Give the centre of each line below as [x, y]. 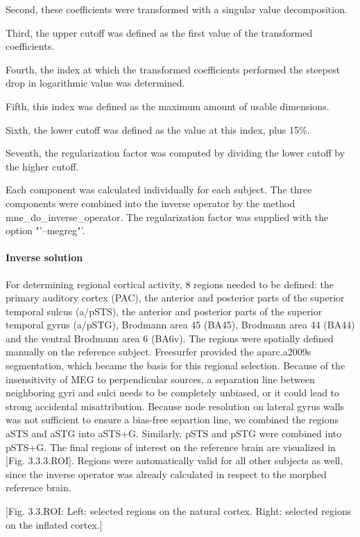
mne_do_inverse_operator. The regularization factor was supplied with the [167, 217]
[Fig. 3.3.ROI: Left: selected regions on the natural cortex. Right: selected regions [179, 511]
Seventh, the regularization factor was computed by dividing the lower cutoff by [175, 153]
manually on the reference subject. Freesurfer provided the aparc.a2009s [158, 352]
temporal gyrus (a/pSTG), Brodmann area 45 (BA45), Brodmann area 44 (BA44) [180, 325]
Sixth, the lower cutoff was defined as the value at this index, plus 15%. [158, 129]
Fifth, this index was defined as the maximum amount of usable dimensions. [168, 106]
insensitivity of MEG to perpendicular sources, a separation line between [160, 379]
